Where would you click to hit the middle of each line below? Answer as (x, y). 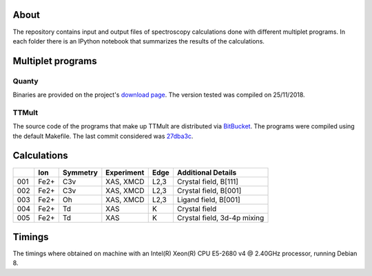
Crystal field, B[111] (208, 181)
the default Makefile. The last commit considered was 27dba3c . (103, 136)
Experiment (125, 172)
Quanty (25, 81)
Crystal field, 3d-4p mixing (220, 217)
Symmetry (80, 172)
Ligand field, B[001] (208, 199)
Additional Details (207, 172)
